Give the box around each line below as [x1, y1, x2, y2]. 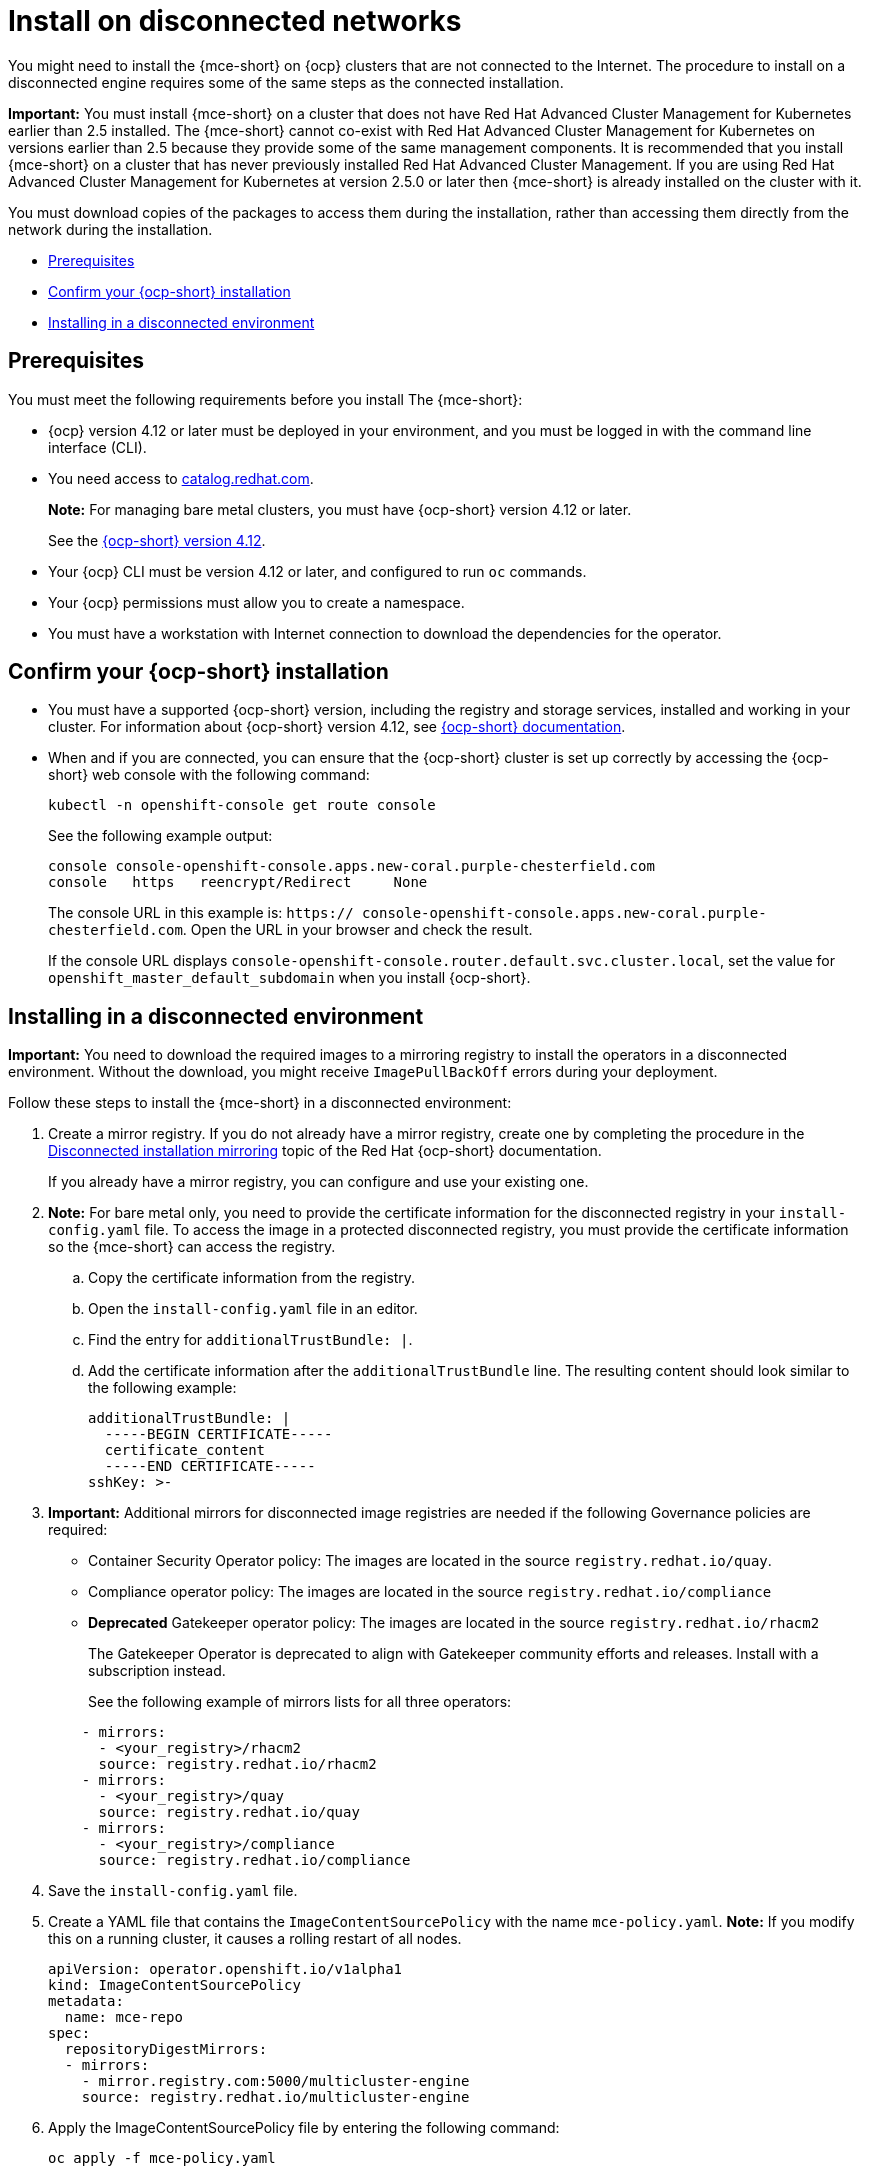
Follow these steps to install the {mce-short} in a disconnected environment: [8, 1094, 512, 1112]
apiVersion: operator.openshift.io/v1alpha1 [48, 1961, 403, 1978]
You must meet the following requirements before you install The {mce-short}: [8, 390, 523, 408]
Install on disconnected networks [8, 4, 462, 38]
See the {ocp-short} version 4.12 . [48, 531, 266, 549]
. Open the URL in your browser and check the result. [182, 921, 533, 939]
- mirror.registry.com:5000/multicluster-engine [81, 2073, 470, 2090]
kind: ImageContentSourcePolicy [48, 1977, 301, 1994]
